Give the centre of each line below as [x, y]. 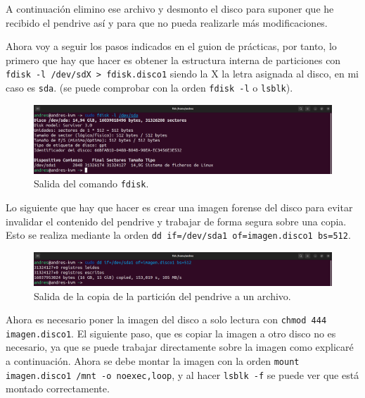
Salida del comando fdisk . [91, 184]
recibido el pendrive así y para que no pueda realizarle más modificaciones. [167, 22]
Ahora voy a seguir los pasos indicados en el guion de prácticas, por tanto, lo [171, 46]
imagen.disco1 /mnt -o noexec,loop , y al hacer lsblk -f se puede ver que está [182, 374]
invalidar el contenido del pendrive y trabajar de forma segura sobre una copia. [176, 221]
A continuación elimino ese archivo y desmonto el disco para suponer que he [170, 8]
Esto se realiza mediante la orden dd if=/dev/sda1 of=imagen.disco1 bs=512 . [178, 235]
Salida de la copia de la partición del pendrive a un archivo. [162, 296]
